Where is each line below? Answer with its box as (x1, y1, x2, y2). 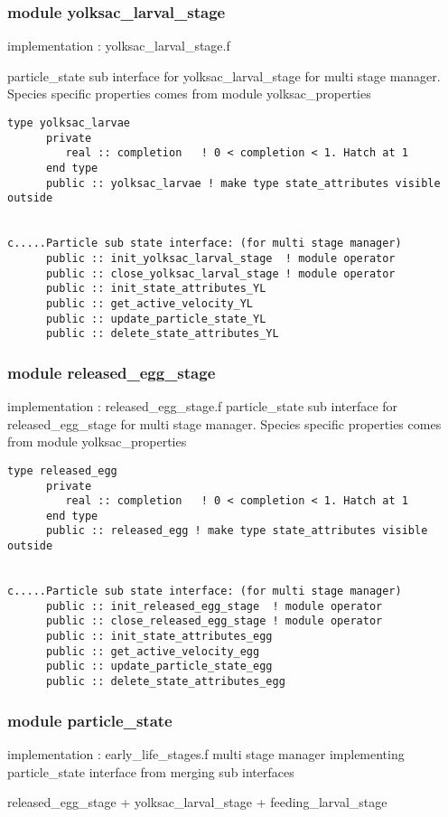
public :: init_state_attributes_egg (45, 630, 273, 643)
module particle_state (7, 709, 173, 731)
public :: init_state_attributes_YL (45, 282, 266, 296)
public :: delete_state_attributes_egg (45, 675, 285, 689)
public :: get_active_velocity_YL (45, 296, 254, 310)
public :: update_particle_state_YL (45, 312, 266, 325)
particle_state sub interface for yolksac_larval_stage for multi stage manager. (7, 66, 441, 85)
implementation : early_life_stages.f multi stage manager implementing (7, 744, 405, 763)
